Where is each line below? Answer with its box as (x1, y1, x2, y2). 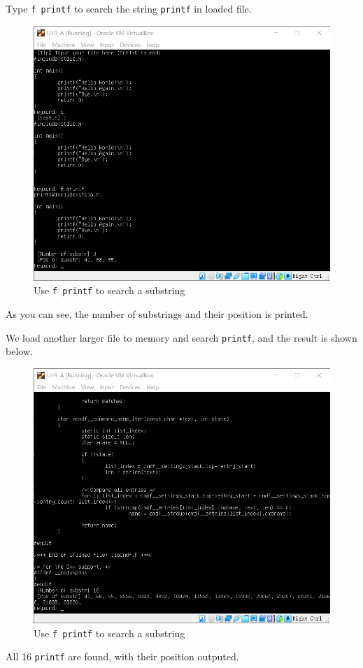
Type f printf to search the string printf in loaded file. (6, 1, 252, 15)
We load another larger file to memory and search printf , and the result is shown (6, 330, 357, 344)
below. (6, 344, 33, 358)
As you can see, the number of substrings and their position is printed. (6, 307, 308, 321)
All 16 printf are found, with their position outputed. (6, 649, 239, 664)
